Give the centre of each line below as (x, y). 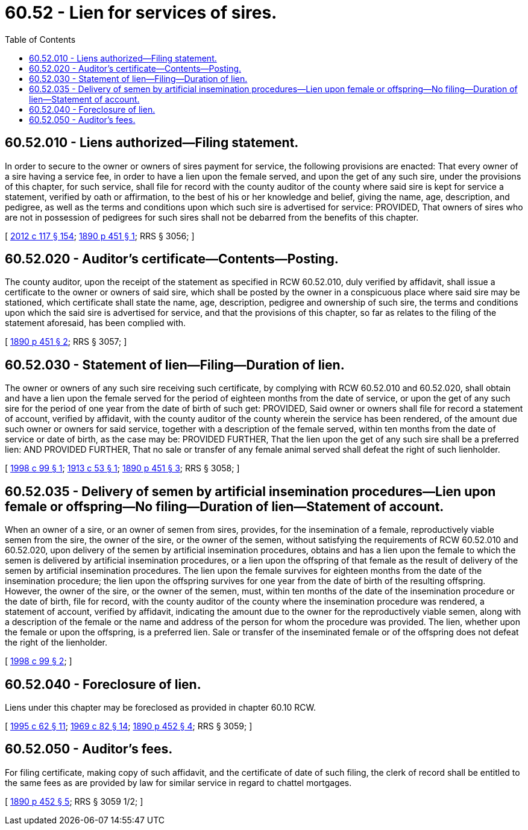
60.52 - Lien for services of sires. (141, 13)
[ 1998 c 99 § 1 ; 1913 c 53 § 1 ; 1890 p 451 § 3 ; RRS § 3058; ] (122, 468)
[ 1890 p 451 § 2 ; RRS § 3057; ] (66, 342)
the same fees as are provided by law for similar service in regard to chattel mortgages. (178, 782)
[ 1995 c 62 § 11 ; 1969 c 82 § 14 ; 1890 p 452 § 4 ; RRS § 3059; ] (129, 726)
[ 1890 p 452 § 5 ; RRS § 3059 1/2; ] (74, 801)
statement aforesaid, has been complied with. (96, 323)
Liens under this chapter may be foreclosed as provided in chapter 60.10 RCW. (160, 707)
